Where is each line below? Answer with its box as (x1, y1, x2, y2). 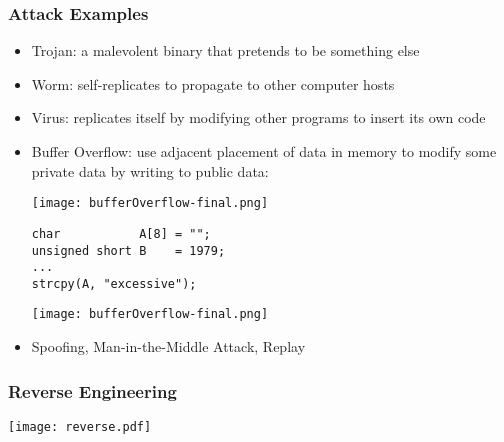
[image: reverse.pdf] (8, 419, 152, 434)
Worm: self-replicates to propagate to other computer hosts (31, 73, 395, 94)
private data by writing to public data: (31, 160, 269, 181)
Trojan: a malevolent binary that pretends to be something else (31, 40, 420, 61)
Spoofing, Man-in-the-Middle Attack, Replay (31, 336, 306, 357)
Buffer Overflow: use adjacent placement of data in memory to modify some (31, 141, 497, 161)
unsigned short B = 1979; (31, 243, 226, 258)
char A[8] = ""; (31, 226, 211, 241)
